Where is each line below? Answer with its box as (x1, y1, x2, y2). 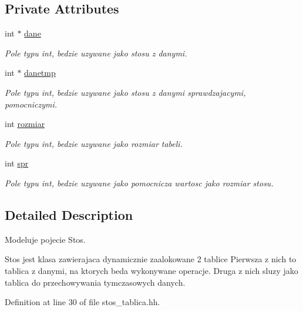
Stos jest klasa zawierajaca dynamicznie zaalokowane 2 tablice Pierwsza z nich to (5, 253, 297, 265)
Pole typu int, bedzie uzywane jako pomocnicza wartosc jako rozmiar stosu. (5, 176, 274, 189)
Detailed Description (5, 205, 133, 223)
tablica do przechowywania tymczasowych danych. (5, 276, 186, 288)
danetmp (24, 66, 56, 79)
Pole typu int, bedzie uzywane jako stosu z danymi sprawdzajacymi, (5, 86, 246, 98)
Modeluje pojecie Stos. (5, 233, 86, 245)
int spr (5, 157, 29, 169)
